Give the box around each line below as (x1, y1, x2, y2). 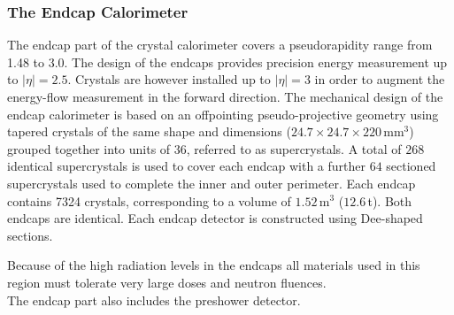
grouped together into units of (7, 139, 171, 157)
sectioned (386, 157, 436, 175)
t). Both (367, 191, 412, 210)
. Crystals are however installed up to (67, 70, 271, 88)
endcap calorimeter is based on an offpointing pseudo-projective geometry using (7, 104, 439, 123)
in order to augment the (314, 70, 445, 88)
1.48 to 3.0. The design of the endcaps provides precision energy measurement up (7, 52, 448, 71)
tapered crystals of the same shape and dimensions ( (7, 122, 291, 141)
